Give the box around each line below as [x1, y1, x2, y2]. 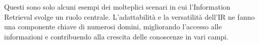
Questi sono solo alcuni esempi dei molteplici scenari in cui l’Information [4, 2, 231, 12]
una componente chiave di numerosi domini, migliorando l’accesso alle [4, 21, 222, 32]
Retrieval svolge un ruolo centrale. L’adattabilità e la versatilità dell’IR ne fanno [4, 11, 255, 22]
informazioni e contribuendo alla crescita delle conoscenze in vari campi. [4, 31, 228, 41]
